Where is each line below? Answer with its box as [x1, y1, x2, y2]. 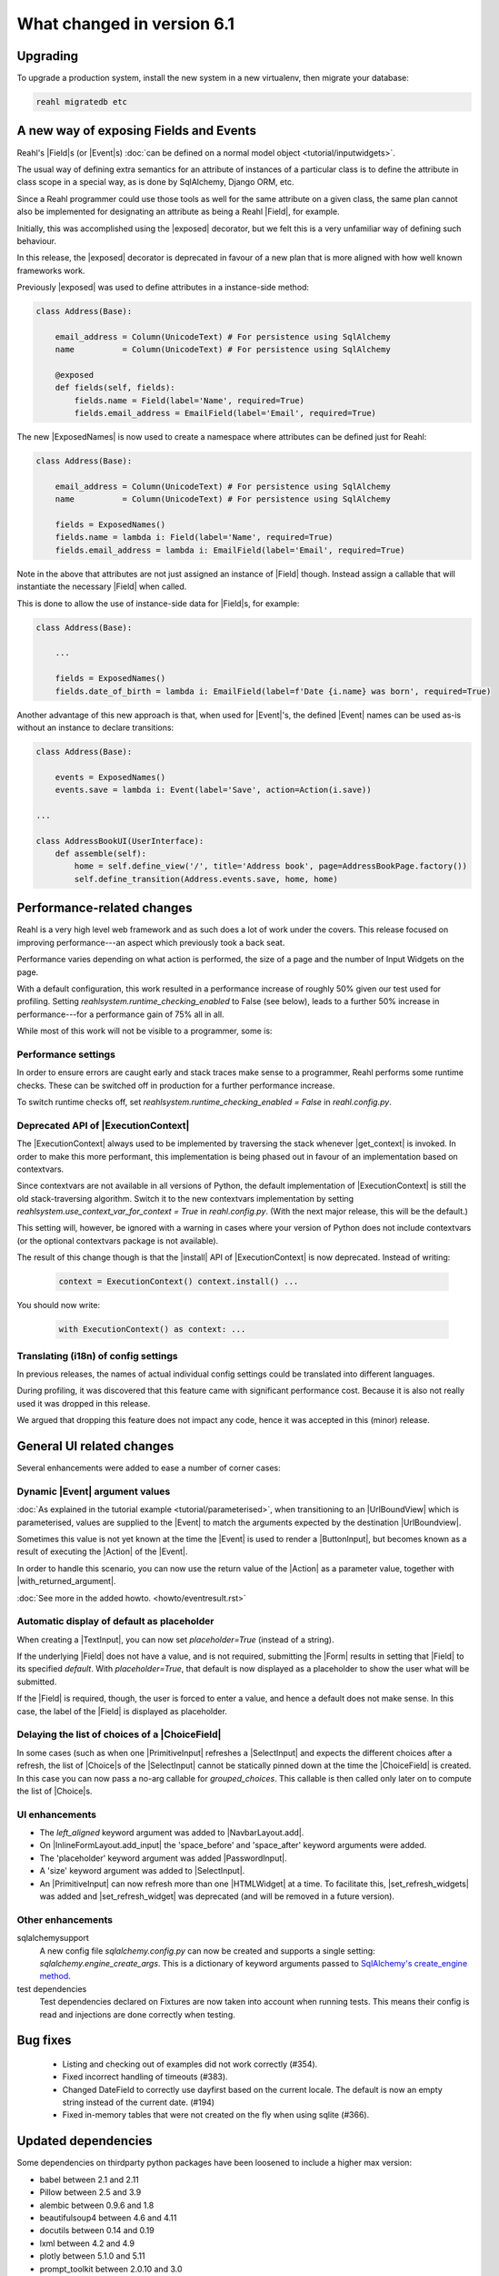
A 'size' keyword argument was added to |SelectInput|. [39, 1865, 245, 1876]
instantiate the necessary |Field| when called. [16, 581, 187, 592]
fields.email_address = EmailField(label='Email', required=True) [74, 408, 377, 419]
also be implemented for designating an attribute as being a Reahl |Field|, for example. [16, 206, 340, 218]
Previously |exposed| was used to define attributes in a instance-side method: [16, 282, 309, 293]
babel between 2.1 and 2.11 [39, 2174, 140, 2185]
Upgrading [16, 48, 79, 64]
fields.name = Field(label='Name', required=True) [74, 395, 304, 405]
